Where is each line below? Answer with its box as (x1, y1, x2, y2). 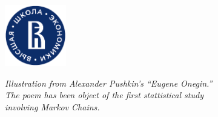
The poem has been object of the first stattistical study (5, 89, 203, 101)
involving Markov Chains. (5, 101, 100, 113)
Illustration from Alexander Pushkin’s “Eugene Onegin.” (5, 76, 213, 89)
